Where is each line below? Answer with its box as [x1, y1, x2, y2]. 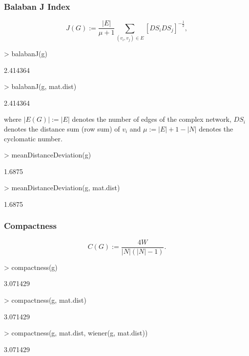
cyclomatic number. [4, 133, 62, 143]
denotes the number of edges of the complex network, [72, 114, 231, 124]
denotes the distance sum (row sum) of [4, 123, 120, 133]
